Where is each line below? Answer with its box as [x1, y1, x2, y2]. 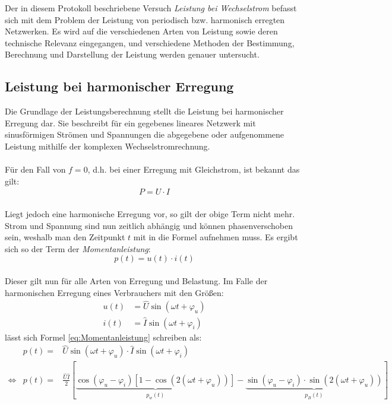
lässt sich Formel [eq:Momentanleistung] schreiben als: [5, 330, 202, 343]
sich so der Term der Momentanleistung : [5, 242, 151, 255]
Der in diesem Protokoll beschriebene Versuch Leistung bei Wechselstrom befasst [5, 2, 297, 14]
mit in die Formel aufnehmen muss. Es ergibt [133, 231, 298, 243]
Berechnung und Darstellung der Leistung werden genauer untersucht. [5, 48, 260, 61]
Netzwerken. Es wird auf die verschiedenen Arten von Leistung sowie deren [5, 25, 278, 37]
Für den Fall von [5, 163, 66, 176]
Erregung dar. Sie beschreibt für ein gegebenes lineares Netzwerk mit [5, 116, 256, 129]
